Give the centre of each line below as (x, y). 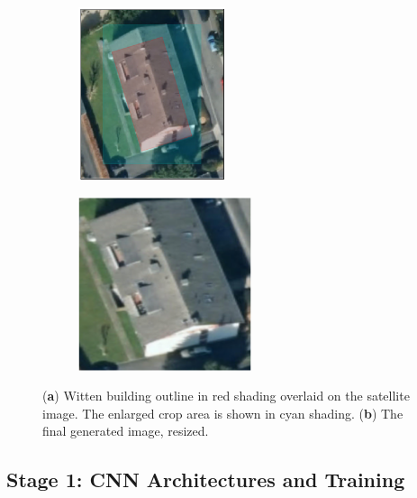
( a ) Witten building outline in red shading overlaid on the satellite (226, 396)
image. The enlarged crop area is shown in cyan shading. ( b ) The (223, 413)
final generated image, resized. (126, 431)
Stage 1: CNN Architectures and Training (206, 480)
